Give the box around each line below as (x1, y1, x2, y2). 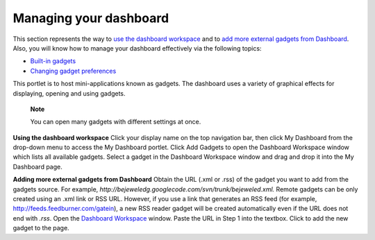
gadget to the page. (12, 224, 69, 232)
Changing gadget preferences (30, 67, 117, 75)
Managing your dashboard (12, 10, 169, 26)
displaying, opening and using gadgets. (12, 89, 126, 97)
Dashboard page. (12, 162, 62, 171)
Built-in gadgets (30, 57, 76, 65)
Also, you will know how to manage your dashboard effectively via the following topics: (12, 44, 262, 52)
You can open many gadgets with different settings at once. (30, 118, 201, 126)
